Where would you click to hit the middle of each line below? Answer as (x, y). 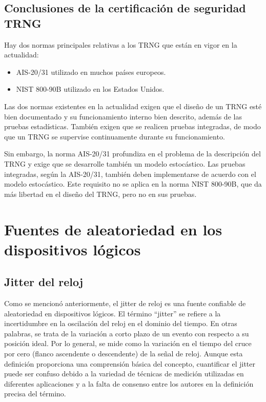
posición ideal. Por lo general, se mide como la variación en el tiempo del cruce (128, 343)
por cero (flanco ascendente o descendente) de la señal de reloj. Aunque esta (124, 354)
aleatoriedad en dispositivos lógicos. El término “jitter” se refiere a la (112, 313)
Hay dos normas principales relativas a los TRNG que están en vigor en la (121, 44)
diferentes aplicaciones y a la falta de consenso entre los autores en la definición (129, 383)
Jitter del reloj (44, 282)
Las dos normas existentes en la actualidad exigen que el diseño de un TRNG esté (133, 106)
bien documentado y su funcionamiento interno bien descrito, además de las (123, 116)
